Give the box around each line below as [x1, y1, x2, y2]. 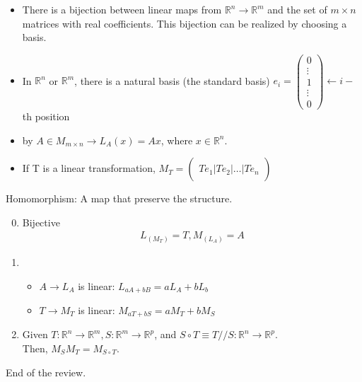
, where [160, 132, 193, 147]
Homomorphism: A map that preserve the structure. [6, 191, 233, 206]
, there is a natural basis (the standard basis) [74, 73, 270, 88]
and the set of [267, 2, 327, 16]
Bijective [22, 214, 60, 229]
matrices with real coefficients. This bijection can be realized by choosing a [22, 16, 347, 30]
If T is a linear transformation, [22, 161, 156, 175]
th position [22, 109, 70, 123]
